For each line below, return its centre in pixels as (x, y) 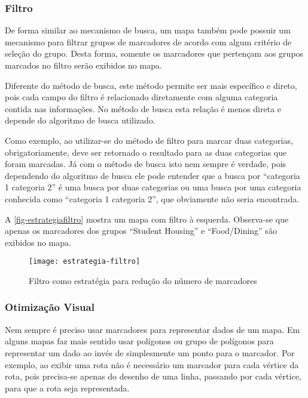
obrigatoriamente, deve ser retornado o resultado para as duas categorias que (146, 152)
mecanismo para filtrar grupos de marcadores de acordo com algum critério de (148, 41)
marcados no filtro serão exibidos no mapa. (83, 65)
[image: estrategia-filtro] (85, 262)
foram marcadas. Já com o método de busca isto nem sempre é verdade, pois (146, 164)
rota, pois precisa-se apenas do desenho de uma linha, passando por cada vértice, (153, 376)
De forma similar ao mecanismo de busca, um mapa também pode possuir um (148, 30)
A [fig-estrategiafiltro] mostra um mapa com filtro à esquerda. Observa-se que (147, 219)
